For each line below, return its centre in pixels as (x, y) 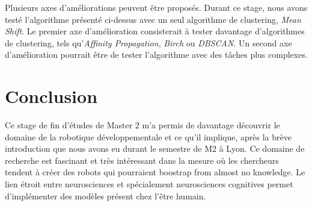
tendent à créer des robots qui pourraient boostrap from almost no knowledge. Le (155, 172)
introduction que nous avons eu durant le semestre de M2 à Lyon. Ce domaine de (155, 148)
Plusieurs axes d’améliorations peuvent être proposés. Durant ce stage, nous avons (156, 7)
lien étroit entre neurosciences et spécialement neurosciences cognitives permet (149, 184)
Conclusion (51, 96)
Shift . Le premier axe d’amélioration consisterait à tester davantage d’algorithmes (155, 31)
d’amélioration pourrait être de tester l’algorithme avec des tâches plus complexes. (156, 55)
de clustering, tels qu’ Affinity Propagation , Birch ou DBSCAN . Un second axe (148, 42)
